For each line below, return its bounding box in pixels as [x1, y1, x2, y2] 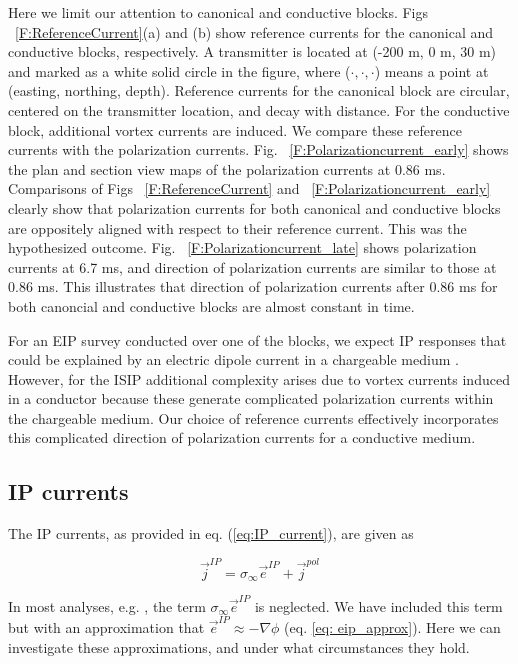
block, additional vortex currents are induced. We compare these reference [8, 119, 462, 140]
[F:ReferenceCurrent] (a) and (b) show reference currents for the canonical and [15, 21, 494, 42]
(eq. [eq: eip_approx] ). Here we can [284, 617, 501, 638]
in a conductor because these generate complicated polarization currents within [8, 388, 494, 409]
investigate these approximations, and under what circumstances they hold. [8, 636, 470, 657]
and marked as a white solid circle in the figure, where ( [8, 60, 351, 81]
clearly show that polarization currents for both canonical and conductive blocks [8, 197, 501, 218]
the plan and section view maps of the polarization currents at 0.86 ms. [8, 158, 446, 179]
